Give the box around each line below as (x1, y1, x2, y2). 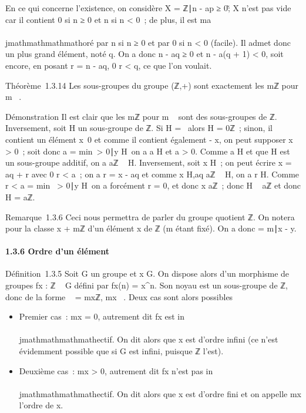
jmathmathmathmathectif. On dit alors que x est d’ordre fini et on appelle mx (19, 387, 301, 399)
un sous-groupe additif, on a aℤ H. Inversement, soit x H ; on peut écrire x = (5, 156, 292, 169)
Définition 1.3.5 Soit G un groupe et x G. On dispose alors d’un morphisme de (5, 267, 290, 280)
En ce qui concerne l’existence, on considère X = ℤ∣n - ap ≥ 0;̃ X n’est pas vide (5, 2, 291, 14)
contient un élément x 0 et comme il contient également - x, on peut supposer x (5, 133, 293, 145)
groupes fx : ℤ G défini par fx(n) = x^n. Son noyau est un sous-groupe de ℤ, (5, 279, 288, 291)
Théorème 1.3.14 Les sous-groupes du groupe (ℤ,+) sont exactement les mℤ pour (5, 79, 299, 91)
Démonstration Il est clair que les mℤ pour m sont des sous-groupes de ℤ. (5, 110, 277, 122)
